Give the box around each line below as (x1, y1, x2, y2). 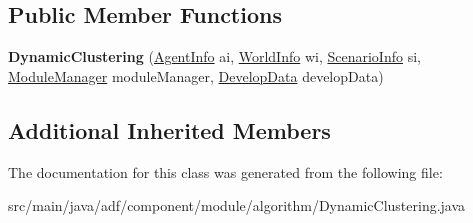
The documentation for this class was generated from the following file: (8, 161, 443, 182)
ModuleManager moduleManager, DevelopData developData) (8, 65, 384, 86)
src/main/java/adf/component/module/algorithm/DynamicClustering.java (8, 195, 466, 216)
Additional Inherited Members (8, 114, 331, 145)
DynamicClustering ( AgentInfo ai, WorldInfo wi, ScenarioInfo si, (8, 46, 421, 67)
